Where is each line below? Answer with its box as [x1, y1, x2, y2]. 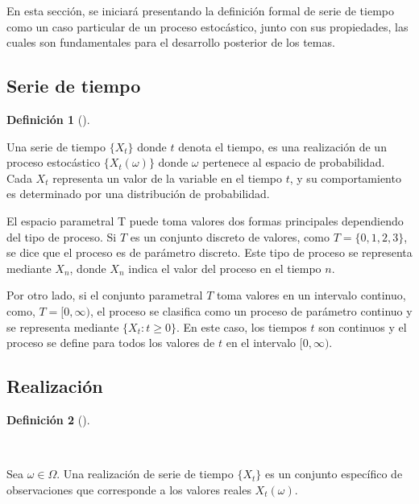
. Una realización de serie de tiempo [56, 465, 234, 482]
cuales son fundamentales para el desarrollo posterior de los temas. [6, 34, 335, 51]
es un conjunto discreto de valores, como [130, 228, 330, 245]
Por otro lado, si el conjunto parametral [6, 287, 203, 304]
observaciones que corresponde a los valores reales [6, 481, 251, 498]
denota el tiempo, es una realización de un [178, 138, 387, 155]
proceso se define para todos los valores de [6, 334, 215, 351]
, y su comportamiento [289, 169, 401, 186]
